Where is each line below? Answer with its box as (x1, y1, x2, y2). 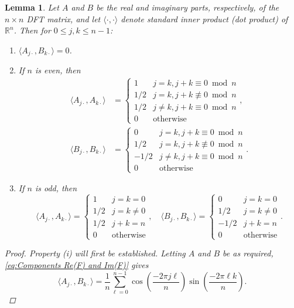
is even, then (35, 64, 81, 76)
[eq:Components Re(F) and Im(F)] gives (5, 258, 149, 270)
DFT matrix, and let (26, 12, 101, 25)
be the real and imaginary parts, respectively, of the (96, 1, 279, 13)
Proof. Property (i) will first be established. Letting (5, 247, 186, 259)
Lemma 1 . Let (5, 1, 59, 13)
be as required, (223, 247, 274, 259)
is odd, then (35, 182, 77, 194)
